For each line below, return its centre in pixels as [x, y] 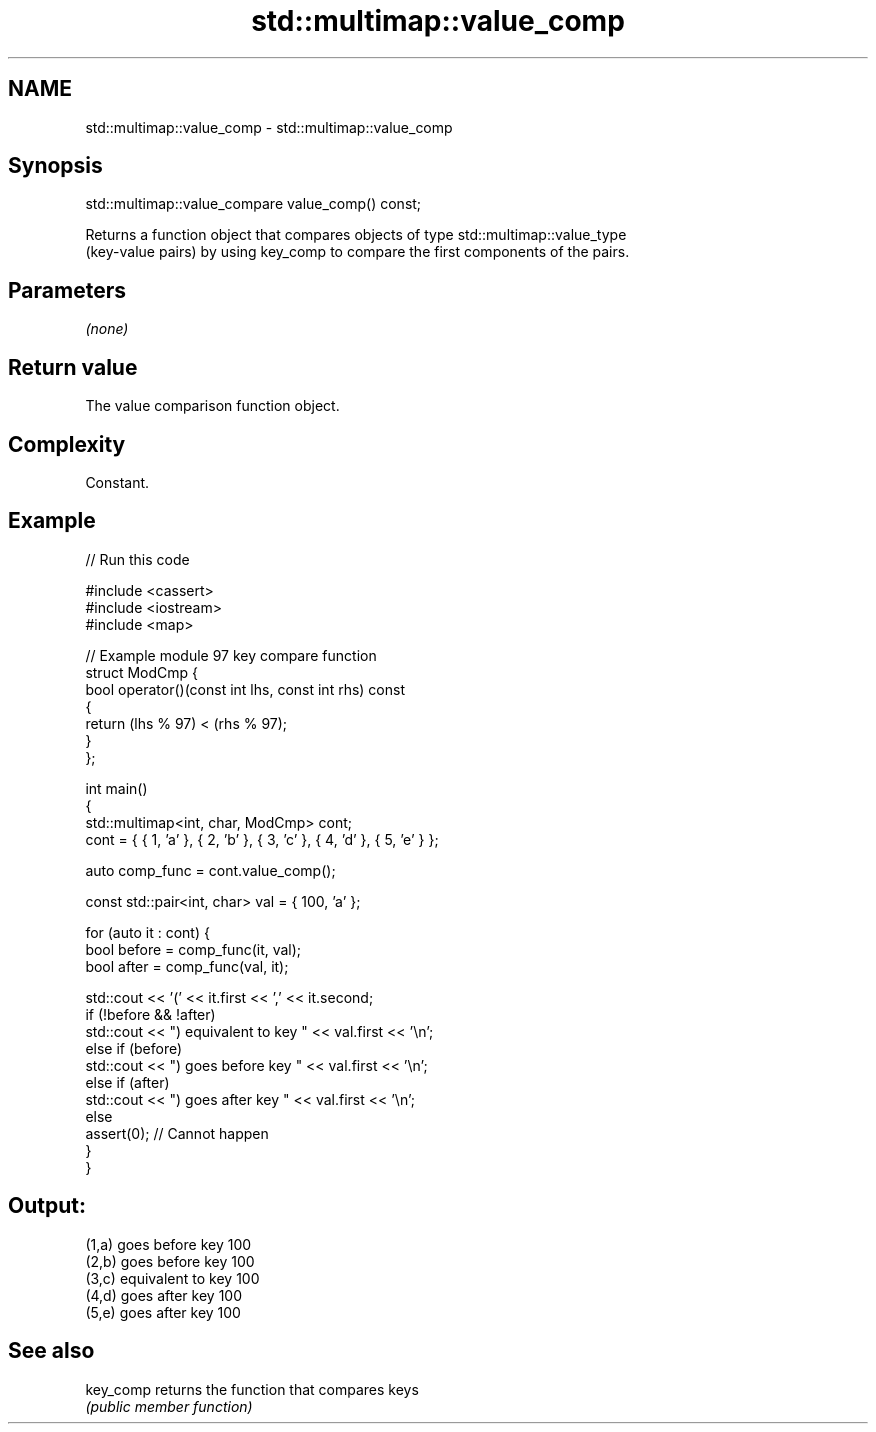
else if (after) [127, 1082]
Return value [73, 367]
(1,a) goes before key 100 [168, 1244]
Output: [47, 1206]
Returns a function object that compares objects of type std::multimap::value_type [356, 235]
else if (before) [134, 1048]
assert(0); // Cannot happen [177, 1133]
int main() [116, 788]
